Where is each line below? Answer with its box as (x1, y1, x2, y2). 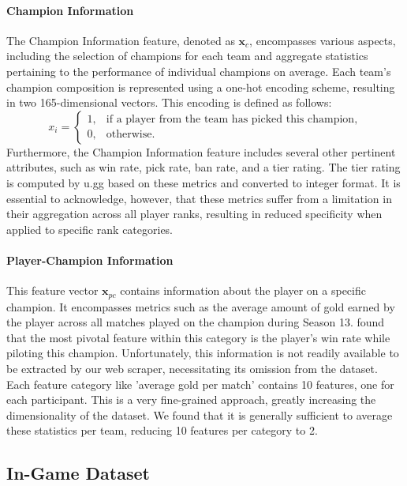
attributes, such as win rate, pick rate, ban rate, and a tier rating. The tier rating (6, 159, 401, 175)
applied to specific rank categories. (6, 220, 174, 237)
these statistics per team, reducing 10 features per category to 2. (6, 422, 318, 439)
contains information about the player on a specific (120, 282, 366, 299)
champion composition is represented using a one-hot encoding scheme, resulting (6, 78, 395, 95)
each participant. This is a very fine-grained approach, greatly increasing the (6, 391, 376, 408)
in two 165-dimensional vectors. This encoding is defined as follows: (6, 94, 332, 111)
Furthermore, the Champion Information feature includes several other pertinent (6, 143, 396, 160)
